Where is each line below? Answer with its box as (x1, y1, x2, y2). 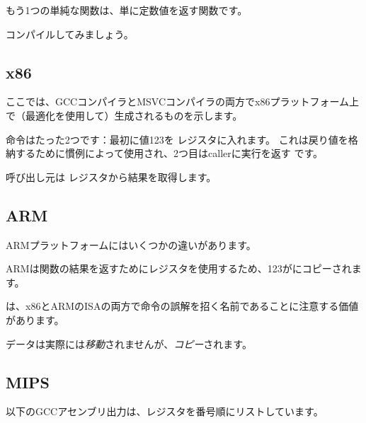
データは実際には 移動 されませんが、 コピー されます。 (6, 336, 252, 351)
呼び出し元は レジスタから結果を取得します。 (6, 169, 217, 184)
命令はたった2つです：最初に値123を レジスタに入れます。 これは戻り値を (6, 132, 348, 146)
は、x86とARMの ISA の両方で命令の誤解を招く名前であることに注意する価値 (6, 299, 359, 313)
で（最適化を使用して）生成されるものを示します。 (6, 108, 243, 122)
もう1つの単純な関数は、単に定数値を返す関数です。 (6, 3, 248, 17)
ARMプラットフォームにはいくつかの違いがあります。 (6, 237, 256, 252)
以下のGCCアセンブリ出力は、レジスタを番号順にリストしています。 (6, 404, 324, 419)
